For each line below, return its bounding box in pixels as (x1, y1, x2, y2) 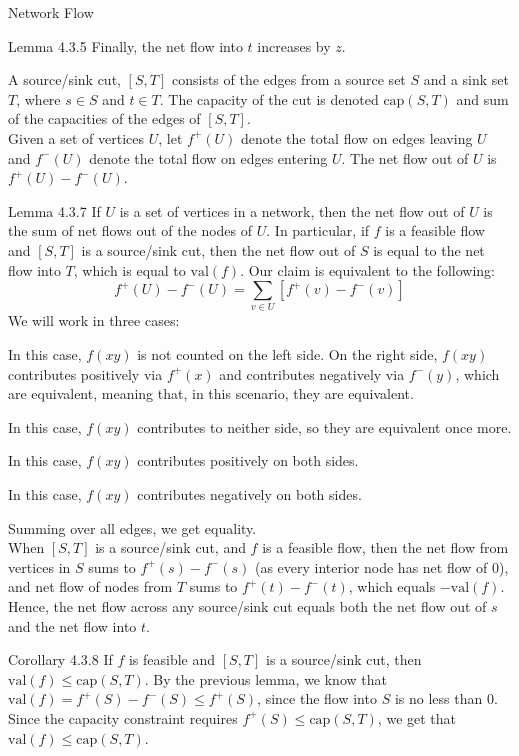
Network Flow (8, 2, 94, 22)
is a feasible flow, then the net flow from (262, 537, 509, 558)
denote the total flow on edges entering (89, 147, 328, 168)
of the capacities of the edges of (8, 108, 201, 129)
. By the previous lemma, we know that (144, 668, 387, 689)
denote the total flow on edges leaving (240, 127, 473, 148)
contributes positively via (8, 363, 163, 384)
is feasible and (128, 649, 216, 670)
